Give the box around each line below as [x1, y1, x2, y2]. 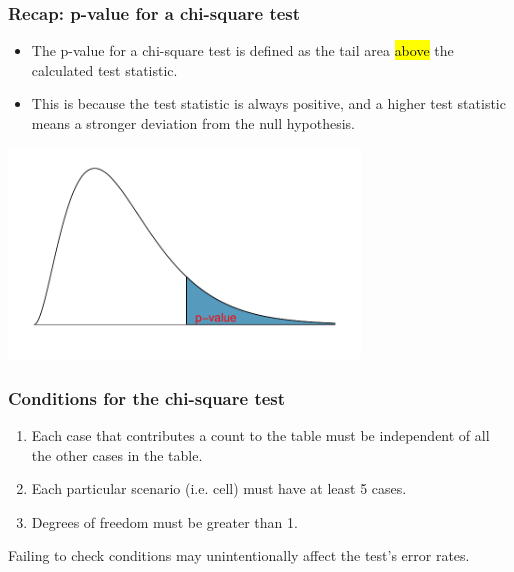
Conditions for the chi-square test [8, 385, 286, 410]
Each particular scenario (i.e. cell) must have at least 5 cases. [31, 478, 407, 499]
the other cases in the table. [31, 444, 203, 465]
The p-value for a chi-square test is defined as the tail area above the [31, 40, 454, 61]
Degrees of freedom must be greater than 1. [31, 511, 298, 532]
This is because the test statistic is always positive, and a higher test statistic [31, 93, 506, 114]
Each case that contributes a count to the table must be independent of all [31, 425, 490, 446]
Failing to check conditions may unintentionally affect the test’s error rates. [8, 545, 470, 566]
